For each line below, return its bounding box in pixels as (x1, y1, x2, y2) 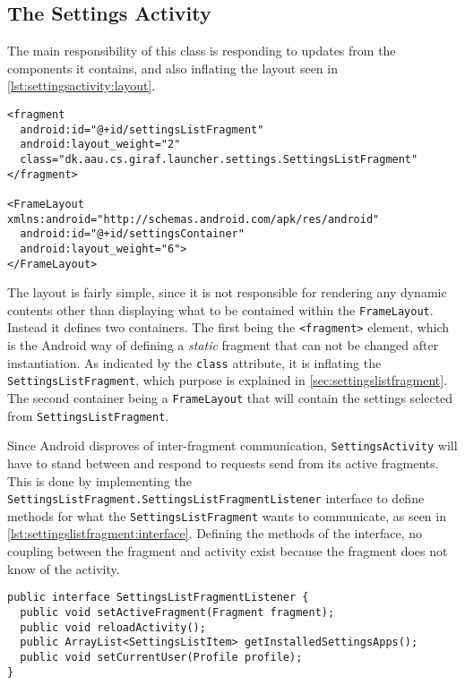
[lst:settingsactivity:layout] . (7, 76, 156, 95)
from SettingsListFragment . (7, 406, 169, 424)
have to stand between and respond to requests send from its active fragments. (7, 453, 439, 472)
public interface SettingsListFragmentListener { (7, 591, 309, 604)
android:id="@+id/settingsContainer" (20, 227, 245, 241)
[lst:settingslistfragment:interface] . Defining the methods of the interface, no (7, 524, 423, 543)
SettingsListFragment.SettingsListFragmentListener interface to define (7, 489, 425, 508)
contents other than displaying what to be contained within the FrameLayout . (7, 300, 434, 319)
